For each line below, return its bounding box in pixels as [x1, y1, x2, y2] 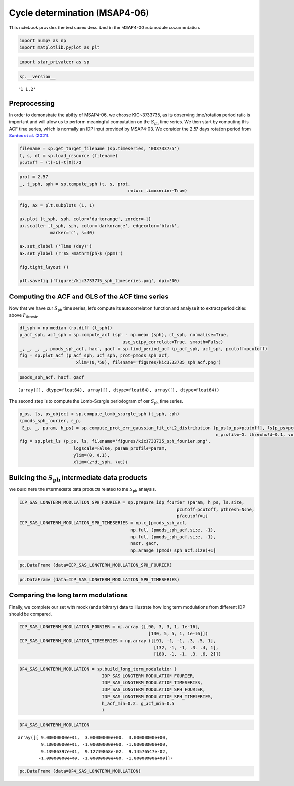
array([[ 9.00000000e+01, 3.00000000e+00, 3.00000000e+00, [18, 734, 168, 740]
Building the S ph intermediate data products [9, 474, 147, 483]
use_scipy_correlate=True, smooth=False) [122, 339, 224, 345]
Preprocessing [9, 99, 55, 108]
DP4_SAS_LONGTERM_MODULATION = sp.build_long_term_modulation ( [19, 666, 177, 672]
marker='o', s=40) [50, 230, 95, 236]
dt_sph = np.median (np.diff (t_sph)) [19, 325, 113, 331]
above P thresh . [9, 312, 39, 319]
